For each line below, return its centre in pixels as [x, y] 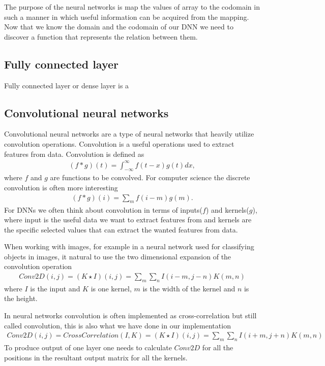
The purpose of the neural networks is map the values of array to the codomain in [132, 7]
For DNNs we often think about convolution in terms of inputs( [104, 209]
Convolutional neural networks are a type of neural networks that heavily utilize [129, 134]
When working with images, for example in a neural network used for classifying [129, 246]
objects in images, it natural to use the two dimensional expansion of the [118, 256]
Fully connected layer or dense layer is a [67, 85]
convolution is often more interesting [61, 188]
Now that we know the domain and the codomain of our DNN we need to [119, 27]
